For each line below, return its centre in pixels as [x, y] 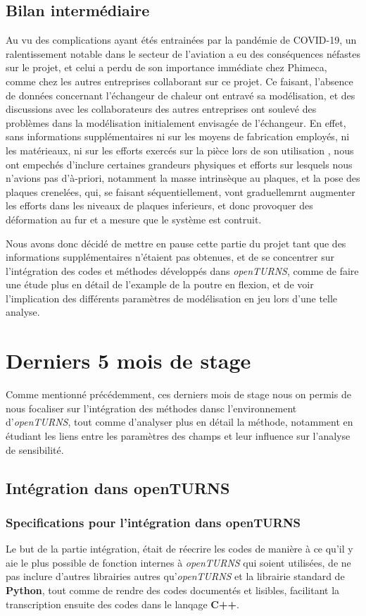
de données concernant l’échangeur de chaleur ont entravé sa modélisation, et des [181, 95]
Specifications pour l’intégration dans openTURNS [153, 522]
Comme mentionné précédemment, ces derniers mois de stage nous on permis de [178, 394]
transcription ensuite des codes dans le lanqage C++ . [122, 604]
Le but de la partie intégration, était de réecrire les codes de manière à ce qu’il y [179, 549]
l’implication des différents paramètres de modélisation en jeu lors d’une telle [172, 298]
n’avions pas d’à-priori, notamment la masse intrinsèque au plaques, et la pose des [183, 178]
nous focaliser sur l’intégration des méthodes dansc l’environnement [151, 408]
